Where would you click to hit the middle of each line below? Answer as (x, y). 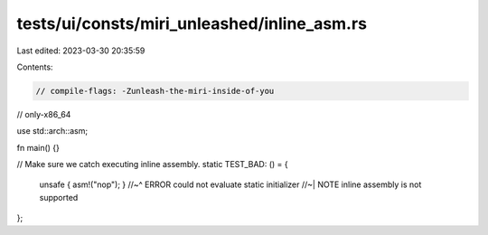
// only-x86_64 (44, 114)
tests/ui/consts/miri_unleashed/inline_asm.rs (192, 23)
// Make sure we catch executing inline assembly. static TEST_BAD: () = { (152, 164)
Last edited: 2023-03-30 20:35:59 (81, 51)
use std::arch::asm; (52, 131)
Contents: (35, 67)
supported (59, 197)
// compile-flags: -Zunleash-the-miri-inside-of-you (155, 91)
